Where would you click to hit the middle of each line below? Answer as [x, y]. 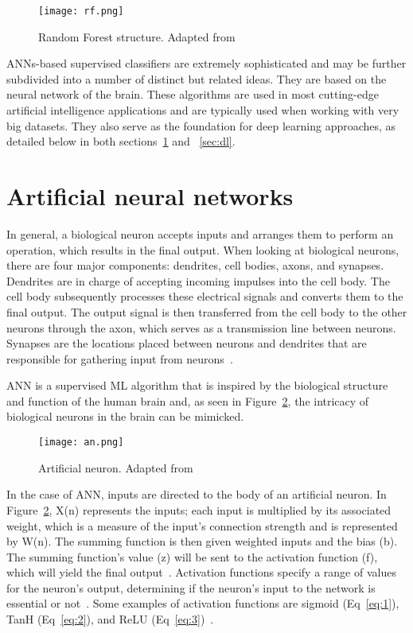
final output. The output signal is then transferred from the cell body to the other [207, 311]
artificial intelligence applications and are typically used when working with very [203, 110]
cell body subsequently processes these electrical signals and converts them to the [205, 296]
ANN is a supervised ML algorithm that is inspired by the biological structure [197, 385]
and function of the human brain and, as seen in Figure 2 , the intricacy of [188, 400]
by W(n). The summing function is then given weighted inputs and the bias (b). [202, 541]
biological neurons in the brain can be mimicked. [125, 416]
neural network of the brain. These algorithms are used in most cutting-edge [193, 94]
